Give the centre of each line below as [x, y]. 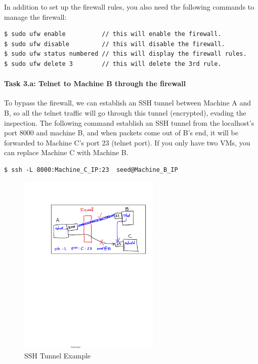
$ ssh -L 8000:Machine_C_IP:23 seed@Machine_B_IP [91, 170]
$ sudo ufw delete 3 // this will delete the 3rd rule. [113, 64]
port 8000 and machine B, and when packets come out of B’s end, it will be [121, 133]
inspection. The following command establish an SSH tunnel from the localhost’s [129, 122]
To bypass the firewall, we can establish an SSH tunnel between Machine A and [127, 103]
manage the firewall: [35, 16]
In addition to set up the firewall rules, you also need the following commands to [129, 7]
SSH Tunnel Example [58, 356]
